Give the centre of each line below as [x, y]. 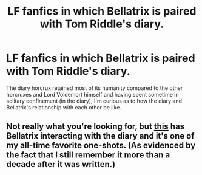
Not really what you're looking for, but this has [96, 127]
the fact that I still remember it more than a [88, 155]
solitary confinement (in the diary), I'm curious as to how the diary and [94, 101]
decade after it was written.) [61, 164]
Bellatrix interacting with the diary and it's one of [100, 136]
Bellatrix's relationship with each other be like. [64, 107]
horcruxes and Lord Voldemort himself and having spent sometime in [93, 94]
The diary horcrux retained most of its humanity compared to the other [95, 88]
